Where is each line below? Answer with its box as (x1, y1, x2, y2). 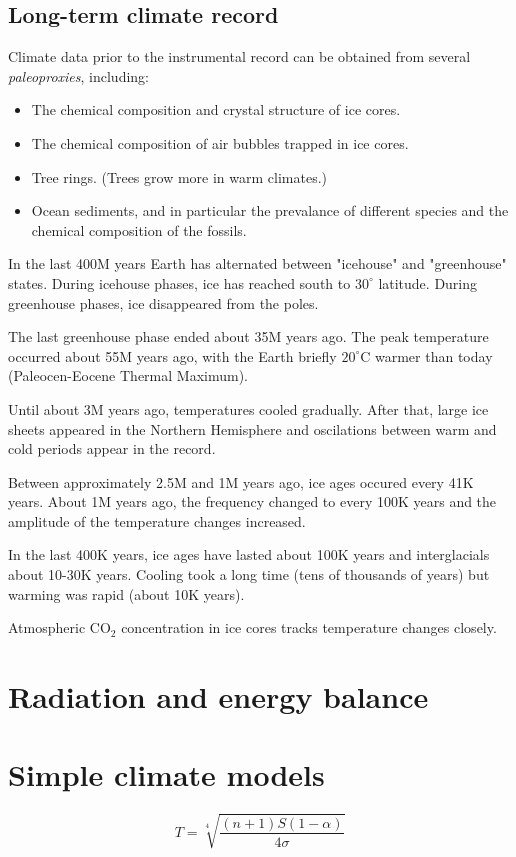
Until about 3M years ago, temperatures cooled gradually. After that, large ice (8, 398, 489, 419)
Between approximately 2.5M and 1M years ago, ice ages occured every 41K (8, 471, 474, 492)
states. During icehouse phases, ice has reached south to (8, 272, 351, 293)
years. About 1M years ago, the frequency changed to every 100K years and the (8, 491, 497, 512)
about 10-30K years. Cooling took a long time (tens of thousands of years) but (8, 564, 490, 585)
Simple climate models (8, 754, 325, 795)
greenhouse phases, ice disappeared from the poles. (8, 292, 319, 313)
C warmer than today (360, 345, 493, 366)
